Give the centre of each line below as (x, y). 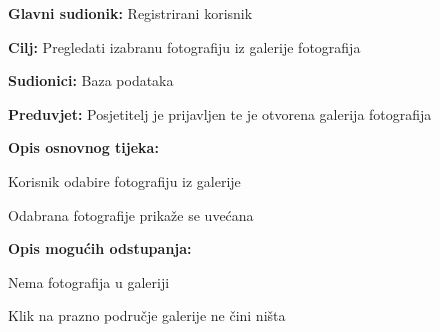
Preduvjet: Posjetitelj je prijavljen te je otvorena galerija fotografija (220, 113)
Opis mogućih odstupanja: (100, 248)
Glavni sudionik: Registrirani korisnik (130, 13)
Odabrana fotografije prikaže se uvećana (131, 214)
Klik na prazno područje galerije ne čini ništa (147, 315)
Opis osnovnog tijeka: (83, 147)
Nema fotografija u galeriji (89, 281)
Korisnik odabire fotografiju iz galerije (124, 180)
